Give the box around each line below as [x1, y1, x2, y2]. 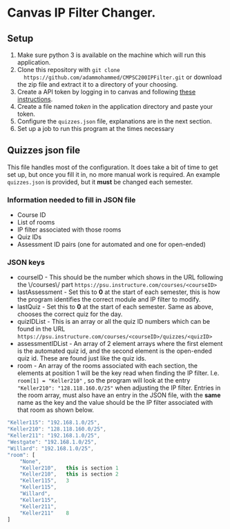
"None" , [19, 458, 41, 465]
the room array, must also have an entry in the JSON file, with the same [17, 391, 221, 399]
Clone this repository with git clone [17, 66, 120, 73]
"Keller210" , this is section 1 [19, 465, 119, 471]
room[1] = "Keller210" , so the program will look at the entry [17, 376, 191, 385]
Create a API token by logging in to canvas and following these [17, 88, 196, 96]
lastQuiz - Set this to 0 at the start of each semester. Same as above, [17, 303, 214, 311]
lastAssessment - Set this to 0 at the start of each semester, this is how [17, 288, 221, 296]
